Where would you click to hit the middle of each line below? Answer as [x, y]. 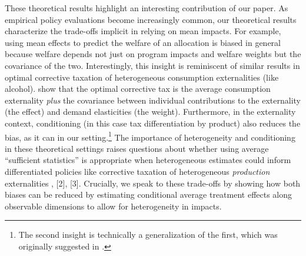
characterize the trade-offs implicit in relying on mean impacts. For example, [143, 31]
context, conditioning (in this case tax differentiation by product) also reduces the [153, 123]
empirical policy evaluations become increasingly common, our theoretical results [151, 19]
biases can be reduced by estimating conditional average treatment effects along [149, 195]
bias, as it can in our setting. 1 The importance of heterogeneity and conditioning [150, 136]
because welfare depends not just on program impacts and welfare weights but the [153, 54]
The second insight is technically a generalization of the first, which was [148, 235]
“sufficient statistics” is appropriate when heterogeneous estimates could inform [148, 160]
